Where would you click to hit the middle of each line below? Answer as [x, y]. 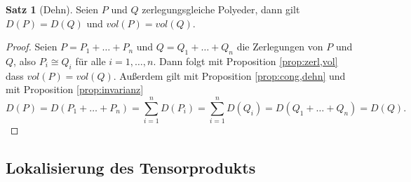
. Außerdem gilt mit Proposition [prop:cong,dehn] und [229, 75]
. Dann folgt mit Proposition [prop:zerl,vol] [245, 61]
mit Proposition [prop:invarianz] [75, 89]
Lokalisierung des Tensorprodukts [131, 168]
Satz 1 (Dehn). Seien [52, 9]
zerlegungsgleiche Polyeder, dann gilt [221, 9]
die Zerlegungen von [280, 47]
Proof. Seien [32, 47]
